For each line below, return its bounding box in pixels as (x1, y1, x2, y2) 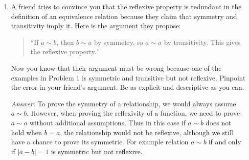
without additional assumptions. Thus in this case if (29, 117, 186, 127)
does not (205, 117, 231, 127)
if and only (208, 137, 241, 147)
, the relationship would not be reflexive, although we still (60, 127, 233, 137)
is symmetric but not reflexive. (51, 146, 143, 156)
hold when (11, 127, 42, 137)
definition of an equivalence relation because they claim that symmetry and (11, 11, 237, 21)
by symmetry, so (94, 37, 143, 47)
